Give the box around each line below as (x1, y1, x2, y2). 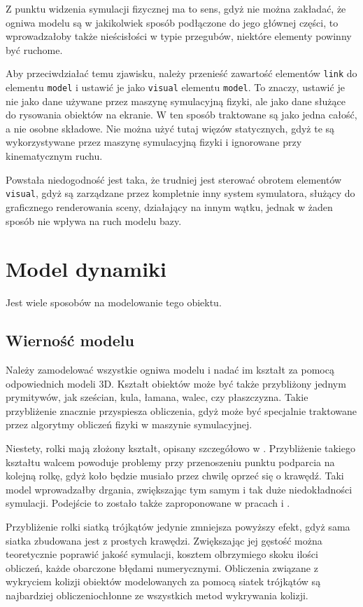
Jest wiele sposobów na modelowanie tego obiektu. (6, 295, 222, 310)
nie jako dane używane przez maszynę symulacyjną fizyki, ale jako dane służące (6, 93, 346, 108)
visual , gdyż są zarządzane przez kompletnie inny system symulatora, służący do (6, 186, 355, 200)
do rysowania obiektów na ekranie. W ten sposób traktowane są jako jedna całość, (6, 107, 357, 122)
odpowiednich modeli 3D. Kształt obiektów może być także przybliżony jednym (6, 376, 346, 390)
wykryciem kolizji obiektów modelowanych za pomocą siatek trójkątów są (6, 574, 321, 589)
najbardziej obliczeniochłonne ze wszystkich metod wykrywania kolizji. (6, 587, 308, 602)
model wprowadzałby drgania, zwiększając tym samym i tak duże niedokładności (6, 482, 353, 496)
